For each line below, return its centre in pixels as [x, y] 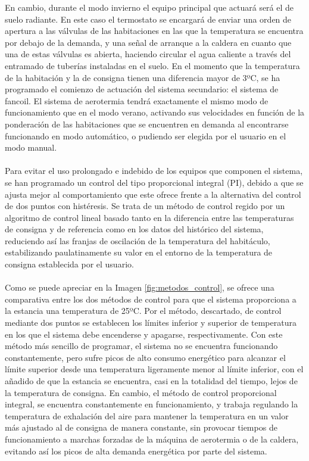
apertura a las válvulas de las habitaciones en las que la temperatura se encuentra [154, 31]
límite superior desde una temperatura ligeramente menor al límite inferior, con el [154, 369]
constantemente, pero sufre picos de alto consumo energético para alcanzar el [145, 357]
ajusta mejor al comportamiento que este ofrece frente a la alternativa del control [153, 194]
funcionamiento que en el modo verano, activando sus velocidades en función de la [155, 112]
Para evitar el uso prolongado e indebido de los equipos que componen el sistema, [154, 171]
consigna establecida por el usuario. [69, 264]
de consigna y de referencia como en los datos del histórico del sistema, [134, 229]
